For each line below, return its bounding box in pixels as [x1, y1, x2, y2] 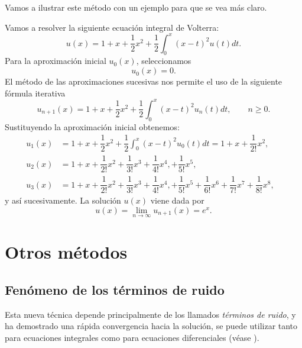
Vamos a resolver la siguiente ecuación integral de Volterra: [5, 21, 219, 33]
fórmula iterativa [5, 86, 66, 99]
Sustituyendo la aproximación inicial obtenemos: [5, 120, 180, 133]
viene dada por [150, 194, 204, 207]
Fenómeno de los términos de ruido [5, 281, 225, 299]
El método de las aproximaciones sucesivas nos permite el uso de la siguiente [5, 75, 282, 88]
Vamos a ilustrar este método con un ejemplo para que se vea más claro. [5, 1, 267, 13]
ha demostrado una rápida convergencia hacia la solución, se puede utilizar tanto [5, 320, 298, 332]
